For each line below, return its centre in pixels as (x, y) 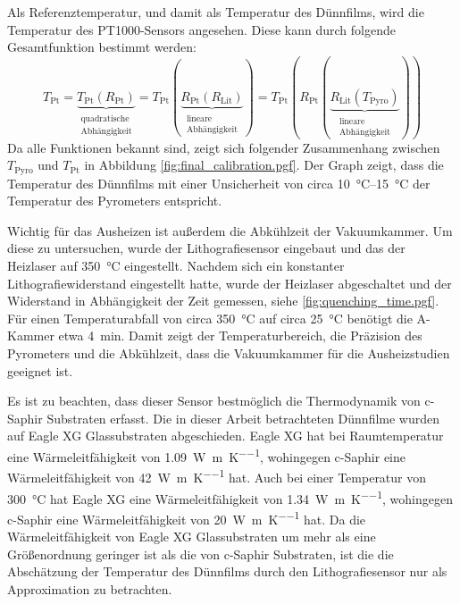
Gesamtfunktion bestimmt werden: (102, 47)
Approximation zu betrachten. (90, 588)
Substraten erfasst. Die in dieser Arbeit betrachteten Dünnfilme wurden (243, 418)
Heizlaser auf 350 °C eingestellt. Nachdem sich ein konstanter (176, 266)
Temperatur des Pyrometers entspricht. (115, 201)
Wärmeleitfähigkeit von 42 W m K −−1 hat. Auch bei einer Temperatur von (217, 476)
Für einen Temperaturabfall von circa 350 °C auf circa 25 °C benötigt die (210, 318)
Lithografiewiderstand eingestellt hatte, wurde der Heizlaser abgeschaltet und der (230, 283)
